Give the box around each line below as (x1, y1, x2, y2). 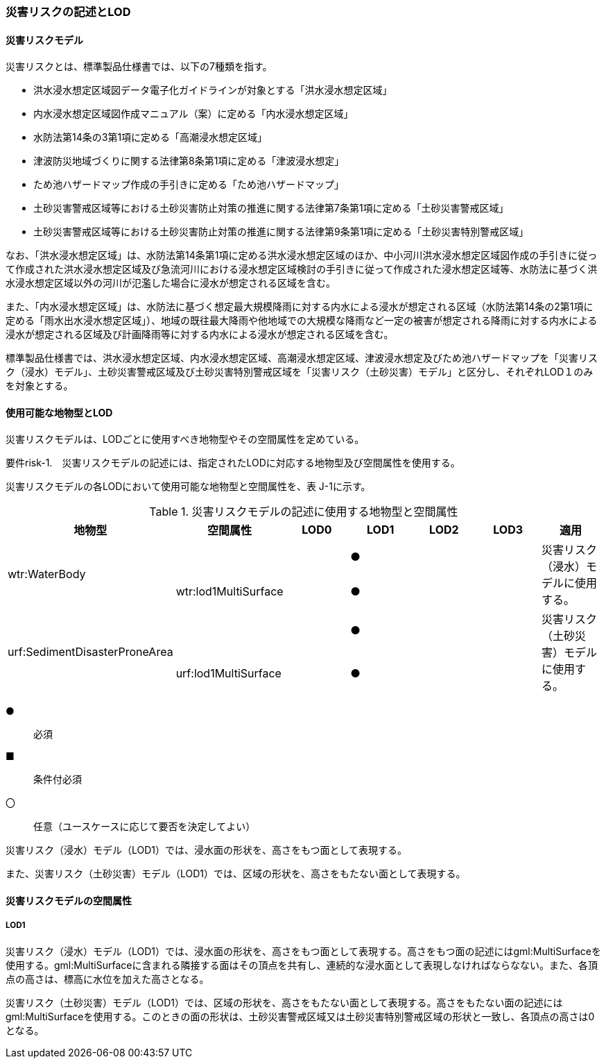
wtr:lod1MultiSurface (175, 584, 284, 599)
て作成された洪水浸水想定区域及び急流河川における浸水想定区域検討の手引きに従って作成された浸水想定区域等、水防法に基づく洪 (6, 263, 598, 276)
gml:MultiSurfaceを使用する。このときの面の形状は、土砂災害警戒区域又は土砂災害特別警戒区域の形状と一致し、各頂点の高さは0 (6, 1010, 595, 1022)
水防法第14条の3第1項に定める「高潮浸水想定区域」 (33, 131, 268, 144)
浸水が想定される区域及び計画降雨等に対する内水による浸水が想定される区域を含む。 (6, 328, 394, 341)
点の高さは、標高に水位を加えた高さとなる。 (6, 972, 209, 985)
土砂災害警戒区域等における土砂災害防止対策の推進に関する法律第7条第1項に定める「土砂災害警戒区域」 (33, 202, 509, 214)
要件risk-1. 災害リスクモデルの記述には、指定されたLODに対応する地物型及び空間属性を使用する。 (6, 457, 460, 469)
